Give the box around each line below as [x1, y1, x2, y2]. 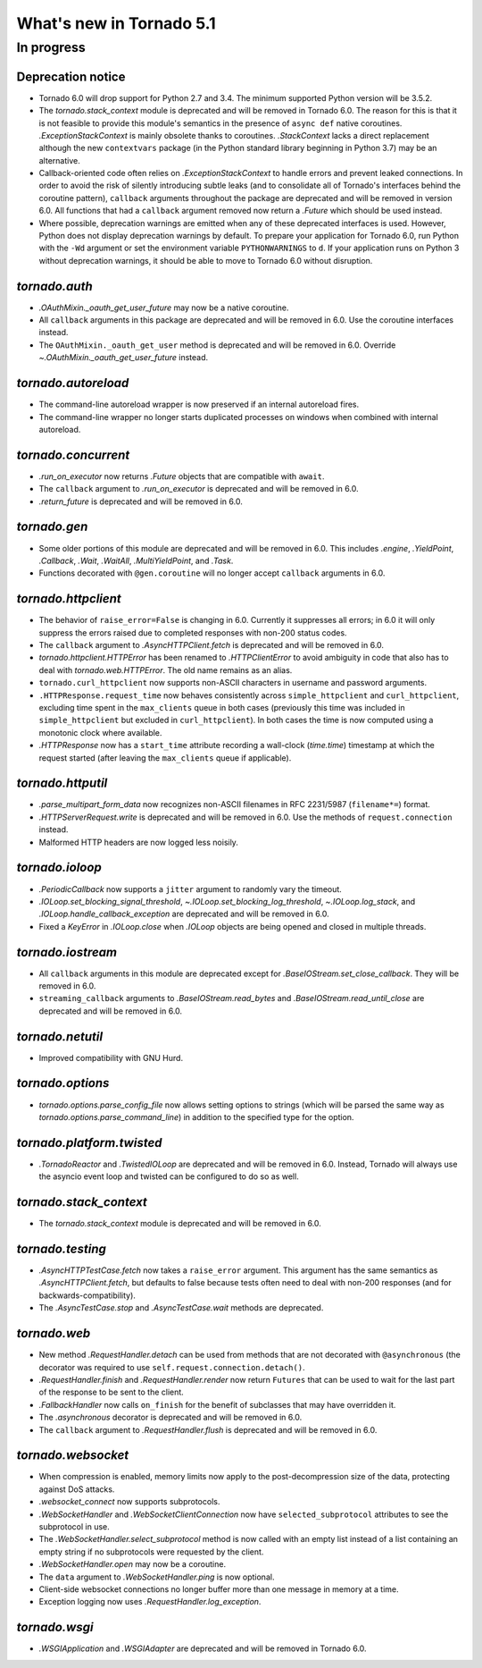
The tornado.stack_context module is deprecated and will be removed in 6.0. [38, 1218, 321, 1229]
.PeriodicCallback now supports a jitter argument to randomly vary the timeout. [38, 883, 343, 894]
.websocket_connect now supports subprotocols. [38, 1496, 220, 1507]
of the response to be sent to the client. [38, 1386, 185, 1398]
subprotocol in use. [38, 1521, 111, 1532]
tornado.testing [16, 1241, 106, 1256]
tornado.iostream [16, 944, 118, 960]
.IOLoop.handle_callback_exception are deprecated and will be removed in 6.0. [38, 908, 329, 920]
